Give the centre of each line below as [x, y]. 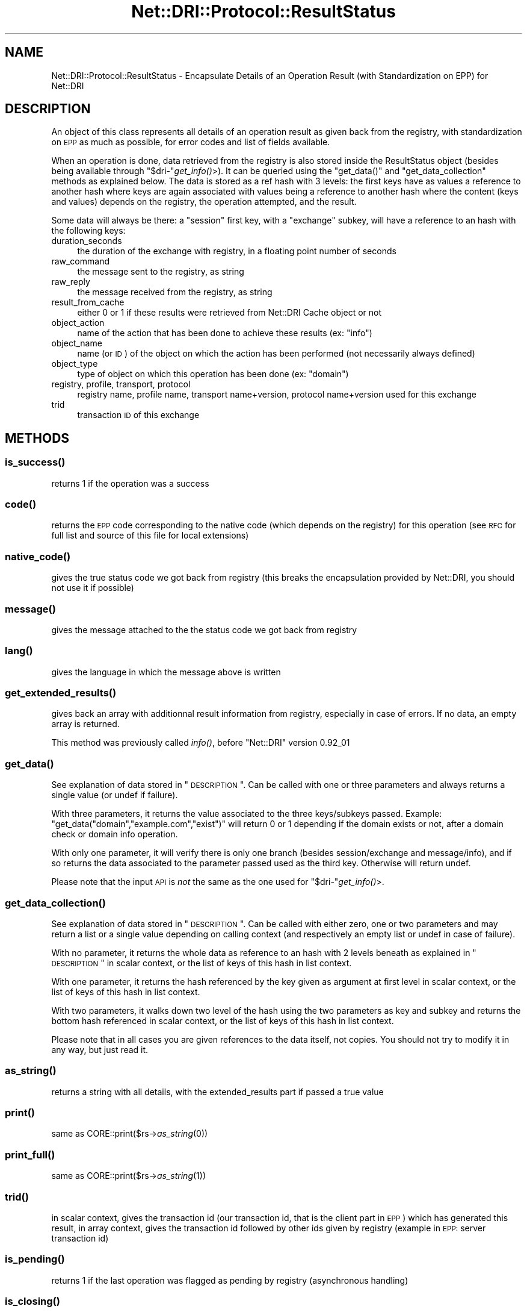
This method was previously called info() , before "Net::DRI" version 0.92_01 [201, 743]
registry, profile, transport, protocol [121, 384]
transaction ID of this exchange [138, 415]
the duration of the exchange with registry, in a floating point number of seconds [237, 251]
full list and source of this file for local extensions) [150, 536]
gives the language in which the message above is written [166, 672]
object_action [78, 323]
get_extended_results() [61, 693]
